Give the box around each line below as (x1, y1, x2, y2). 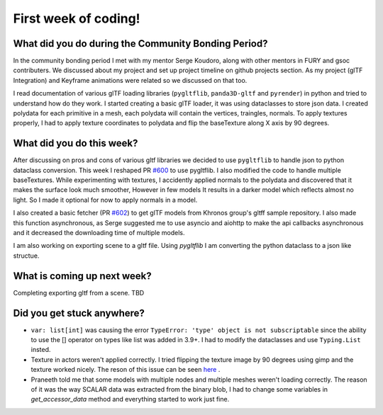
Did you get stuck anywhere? (13, 307, 145, 319)
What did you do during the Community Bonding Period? (13, 38, 268, 50)
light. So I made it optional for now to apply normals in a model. (13, 195, 198, 204)
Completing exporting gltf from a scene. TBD (13, 288, 145, 297)
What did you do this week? (13, 137, 138, 149)
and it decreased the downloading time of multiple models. (13, 229, 185, 237)
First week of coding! (13, 11, 141, 26)
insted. (30, 346, 51, 354)
